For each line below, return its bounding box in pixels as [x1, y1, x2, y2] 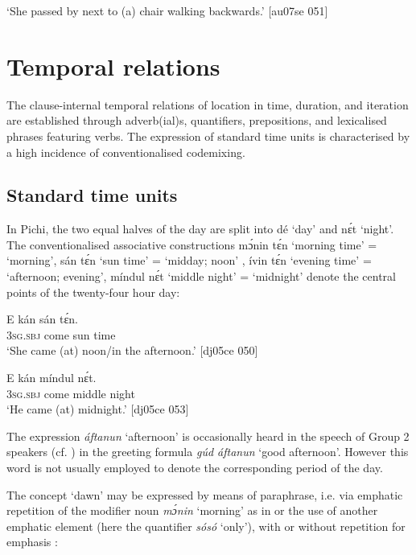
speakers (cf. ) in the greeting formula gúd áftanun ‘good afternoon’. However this [6, 443, 409, 460]
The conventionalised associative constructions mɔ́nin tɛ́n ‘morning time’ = [6, 236, 377, 253]
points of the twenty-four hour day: [6, 283, 180, 300]
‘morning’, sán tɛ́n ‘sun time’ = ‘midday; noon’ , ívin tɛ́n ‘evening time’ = [6, 252, 372, 269]
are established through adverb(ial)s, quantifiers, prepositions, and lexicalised [6, 112, 387, 129]
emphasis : [6, 533, 58, 550]
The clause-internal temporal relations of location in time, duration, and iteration [6, 96, 409, 113]
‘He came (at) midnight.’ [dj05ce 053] [6, 401, 189, 417]
